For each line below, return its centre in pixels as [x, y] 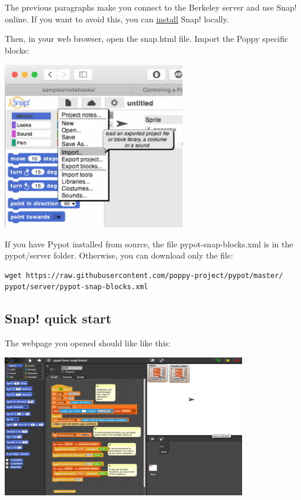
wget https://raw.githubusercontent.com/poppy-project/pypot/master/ [144, 275]
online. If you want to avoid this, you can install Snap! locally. [117, 19]
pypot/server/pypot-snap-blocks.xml [77, 287]
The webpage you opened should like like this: [88, 343]
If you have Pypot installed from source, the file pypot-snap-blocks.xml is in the [149, 244]
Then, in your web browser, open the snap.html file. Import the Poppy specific [147, 39]
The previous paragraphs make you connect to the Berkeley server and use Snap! [151, 7]
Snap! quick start [58, 318]
